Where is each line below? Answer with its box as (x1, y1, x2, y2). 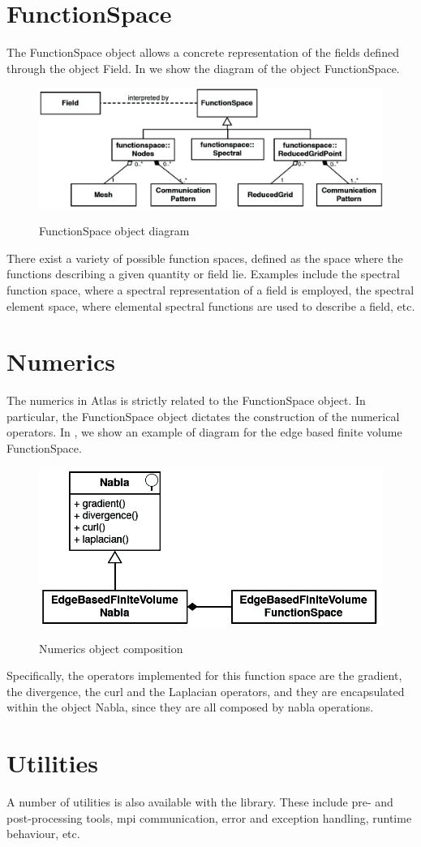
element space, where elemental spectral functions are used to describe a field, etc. (6, 297, 415, 314)
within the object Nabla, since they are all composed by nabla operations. (6, 699, 374, 716)
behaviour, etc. (6, 825, 80, 842)
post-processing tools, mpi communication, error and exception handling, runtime (6, 809, 412, 826)
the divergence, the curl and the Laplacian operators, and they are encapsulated (6, 682, 405, 699)
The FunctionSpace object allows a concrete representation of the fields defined (6, 44, 399, 61)
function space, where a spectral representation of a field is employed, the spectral (6, 281, 415, 298)
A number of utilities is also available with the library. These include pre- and (6, 793, 393, 810)
